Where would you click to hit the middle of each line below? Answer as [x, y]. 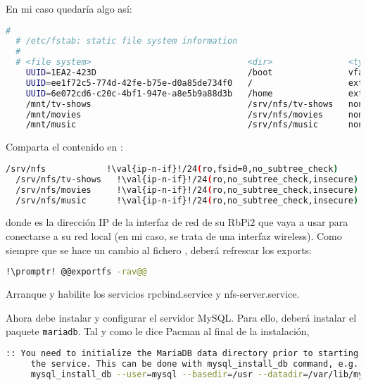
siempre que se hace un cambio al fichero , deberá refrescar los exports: [159, 250]
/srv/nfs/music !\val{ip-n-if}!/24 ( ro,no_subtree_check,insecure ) [187, 200]
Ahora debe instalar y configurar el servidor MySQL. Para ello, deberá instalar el [181, 317]
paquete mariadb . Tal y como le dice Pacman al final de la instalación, [158, 331]
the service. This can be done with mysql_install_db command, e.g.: [197, 364]
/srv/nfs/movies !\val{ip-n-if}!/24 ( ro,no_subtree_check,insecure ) [187, 190]
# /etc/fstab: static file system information [127, 41]
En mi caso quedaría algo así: [69, 8]
